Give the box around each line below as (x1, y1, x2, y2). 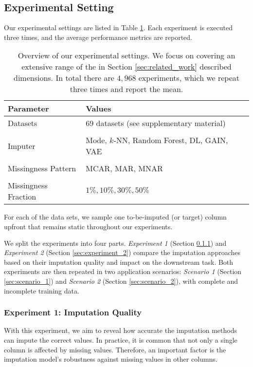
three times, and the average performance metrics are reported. (4, 32, 192, 42)
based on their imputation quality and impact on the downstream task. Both (4, 257, 234, 267)
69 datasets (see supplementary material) (86, 117, 226, 129)
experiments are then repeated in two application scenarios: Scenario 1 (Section (4, 266, 242, 276)
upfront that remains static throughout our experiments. (4, 221, 173, 231)
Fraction (8, 191, 36, 202)
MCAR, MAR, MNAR (86, 163, 163, 174)
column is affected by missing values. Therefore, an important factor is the (4, 344, 226, 354)
